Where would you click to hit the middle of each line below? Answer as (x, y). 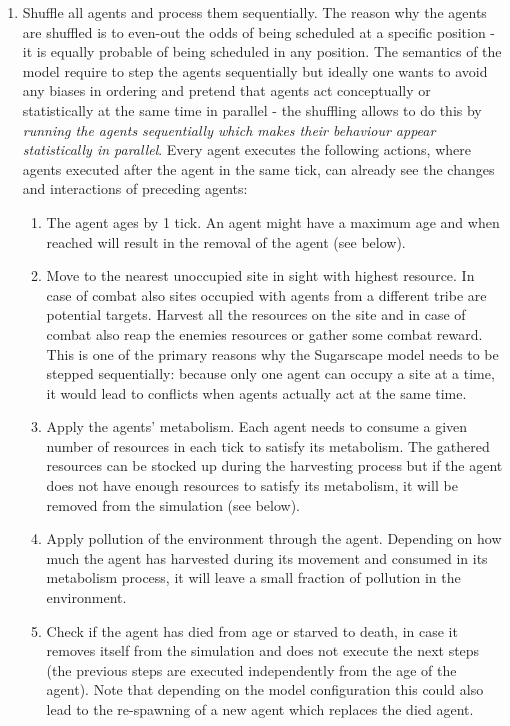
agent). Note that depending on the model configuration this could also (265, 689)
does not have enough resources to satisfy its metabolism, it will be (252, 485)
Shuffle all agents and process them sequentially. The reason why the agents (254, 12)
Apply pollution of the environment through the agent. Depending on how (274, 538)
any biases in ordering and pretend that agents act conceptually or (226, 90)
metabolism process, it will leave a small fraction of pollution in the (253, 577)
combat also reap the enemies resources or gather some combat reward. (264, 333)
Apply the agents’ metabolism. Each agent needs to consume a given (257, 426)
